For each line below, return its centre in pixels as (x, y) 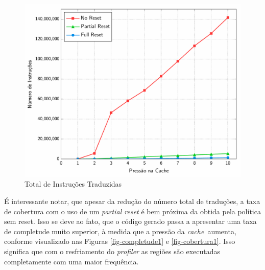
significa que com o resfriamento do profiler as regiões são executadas (112, 251)
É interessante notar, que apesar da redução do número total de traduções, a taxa (132, 201)
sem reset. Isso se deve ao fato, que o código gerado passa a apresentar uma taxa (130, 221)
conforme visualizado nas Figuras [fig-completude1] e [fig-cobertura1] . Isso (120, 241)
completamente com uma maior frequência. (71, 261)
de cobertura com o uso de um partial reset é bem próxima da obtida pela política (132, 211)
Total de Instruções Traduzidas (73, 184)
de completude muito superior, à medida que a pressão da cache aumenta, (120, 231)
